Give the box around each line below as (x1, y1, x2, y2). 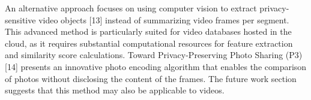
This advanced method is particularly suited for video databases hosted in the (5, 25, 292, 38)
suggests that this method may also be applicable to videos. (5, 84, 225, 96)
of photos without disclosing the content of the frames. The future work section (5, 72, 297, 84)
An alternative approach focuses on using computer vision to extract (5, 2, 257, 14)
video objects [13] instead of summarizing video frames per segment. (38, 13, 289, 26)
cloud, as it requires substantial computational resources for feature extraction (5, 37, 293, 49)
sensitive (5, 13, 36, 26)
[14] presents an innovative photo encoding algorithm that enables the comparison (5, 60, 307, 72)
